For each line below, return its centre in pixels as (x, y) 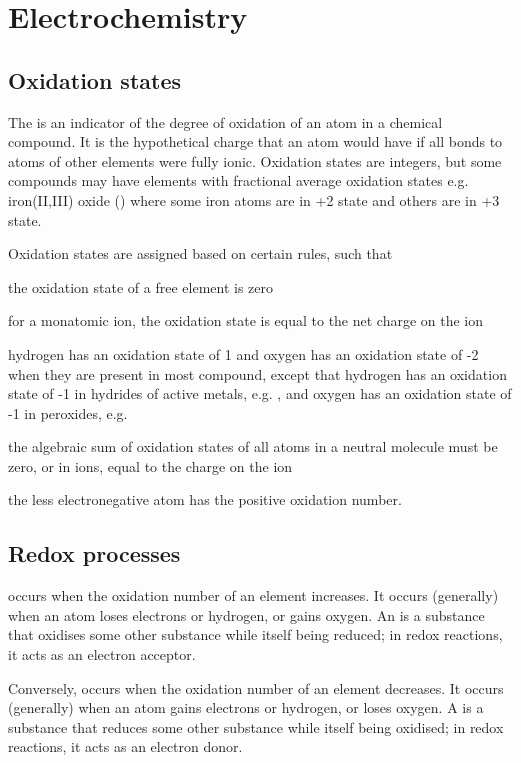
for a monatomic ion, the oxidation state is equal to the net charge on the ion (246, 320)
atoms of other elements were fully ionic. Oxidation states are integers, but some (255, 160)
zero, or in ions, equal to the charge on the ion (150, 465)
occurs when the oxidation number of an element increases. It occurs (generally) (253, 595)
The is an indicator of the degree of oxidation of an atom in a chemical (225, 121)
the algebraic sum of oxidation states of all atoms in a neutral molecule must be (253, 446)
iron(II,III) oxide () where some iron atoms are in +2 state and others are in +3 (254, 199)
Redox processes (94, 553)
